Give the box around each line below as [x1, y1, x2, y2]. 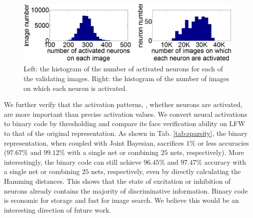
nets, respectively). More [170, 147, 244, 157]
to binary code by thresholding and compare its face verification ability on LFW [4, 118, 245, 129]
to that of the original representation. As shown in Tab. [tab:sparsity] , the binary [4, 128, 248, 138]
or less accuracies [198, 137, 249, 148]
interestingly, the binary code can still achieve [4, 156, 142, 167]
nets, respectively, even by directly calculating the [91, 166, 241, 176]
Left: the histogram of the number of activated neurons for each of [24, 64, 223, 74]
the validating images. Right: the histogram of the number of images [24, 73, 229, 84]
